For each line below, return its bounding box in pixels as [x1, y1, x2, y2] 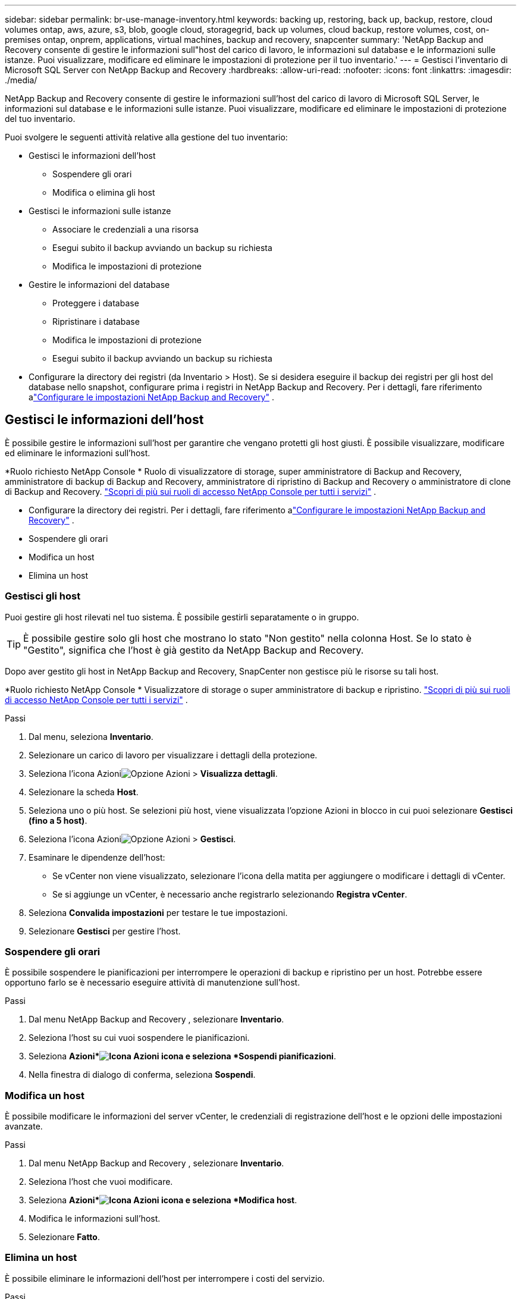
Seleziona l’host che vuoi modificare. [29, 1176, 173, 1187]
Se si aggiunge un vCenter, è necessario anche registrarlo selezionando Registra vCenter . [52, 889, 407, 899]
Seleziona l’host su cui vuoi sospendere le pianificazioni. [29, 1033, 250, 1043]
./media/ [5, 75, 37, 85]
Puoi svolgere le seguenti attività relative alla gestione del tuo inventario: [5, 132, 288, 142]
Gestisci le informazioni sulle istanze [29, 206, 171, 216]
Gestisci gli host [5, 590, 81, 603]
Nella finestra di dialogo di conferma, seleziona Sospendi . [29, 1069, 256, 1080]
